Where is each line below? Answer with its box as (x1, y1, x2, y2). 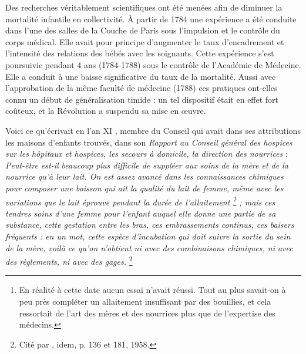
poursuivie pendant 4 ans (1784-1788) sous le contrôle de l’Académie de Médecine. (5, 58, 301, 70)
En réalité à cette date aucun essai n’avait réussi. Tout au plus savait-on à (19, 284, 286, 296)
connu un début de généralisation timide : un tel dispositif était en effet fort (5, 93, 279, 105)
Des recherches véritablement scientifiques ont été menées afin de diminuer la (5, 1, 283, 13)
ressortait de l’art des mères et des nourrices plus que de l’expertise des (19, 306, 275, 319)
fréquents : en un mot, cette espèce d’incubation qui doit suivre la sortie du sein (5, 230, 291, 242)
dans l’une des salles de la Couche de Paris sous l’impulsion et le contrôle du (5, 24, 280, 36)
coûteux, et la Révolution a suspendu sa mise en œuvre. (5, 104, 206, 117)
